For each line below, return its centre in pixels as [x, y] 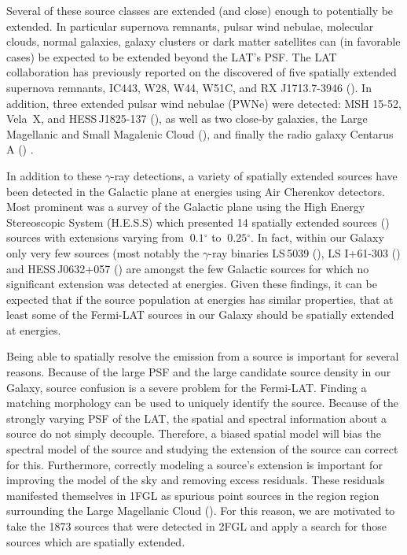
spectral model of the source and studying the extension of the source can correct [202, 449]
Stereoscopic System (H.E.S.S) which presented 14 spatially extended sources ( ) [198, 222]
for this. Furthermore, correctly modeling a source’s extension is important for [194, 464]
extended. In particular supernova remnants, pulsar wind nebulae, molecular [190, 26]
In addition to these [54, 175]
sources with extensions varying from [95, 237]
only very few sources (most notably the [103, 252]
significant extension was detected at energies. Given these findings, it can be [192, 284]
